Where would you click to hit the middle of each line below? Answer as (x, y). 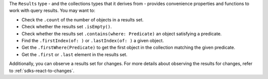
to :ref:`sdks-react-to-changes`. (42, 71)
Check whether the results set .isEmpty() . (67, 27)
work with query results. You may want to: (52, 10)
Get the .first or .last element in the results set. (74, 54)
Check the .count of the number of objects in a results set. (83, 19)
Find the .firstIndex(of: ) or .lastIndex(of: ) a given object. (93, 40)
